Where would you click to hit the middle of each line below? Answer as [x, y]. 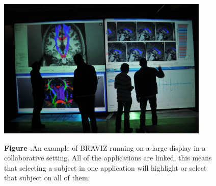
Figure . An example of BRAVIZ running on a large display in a [105, 147]
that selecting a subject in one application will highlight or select [105, 167]
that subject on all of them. [47, 178]
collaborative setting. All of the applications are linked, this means [108, 158]
